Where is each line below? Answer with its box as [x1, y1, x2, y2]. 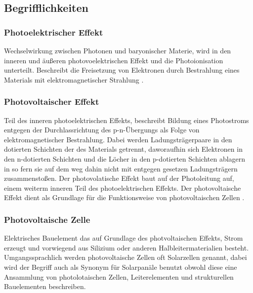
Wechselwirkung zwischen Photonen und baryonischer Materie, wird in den [4, 45, 231, 55]
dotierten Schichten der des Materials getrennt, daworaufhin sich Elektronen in [4, 144, 243, 154]
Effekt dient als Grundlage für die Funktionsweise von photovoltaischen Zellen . [4, 192, 245, 203]
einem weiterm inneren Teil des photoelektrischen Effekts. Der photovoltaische [4, 182, 241, 193]
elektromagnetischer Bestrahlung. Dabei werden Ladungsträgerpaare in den [4, 134, 232, 144]
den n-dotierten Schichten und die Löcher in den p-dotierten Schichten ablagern [4, 153, 246, 164]
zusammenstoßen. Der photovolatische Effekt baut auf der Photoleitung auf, [4, 173, 234, 183]
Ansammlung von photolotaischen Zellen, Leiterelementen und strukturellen [4, 271, 234, 282]
